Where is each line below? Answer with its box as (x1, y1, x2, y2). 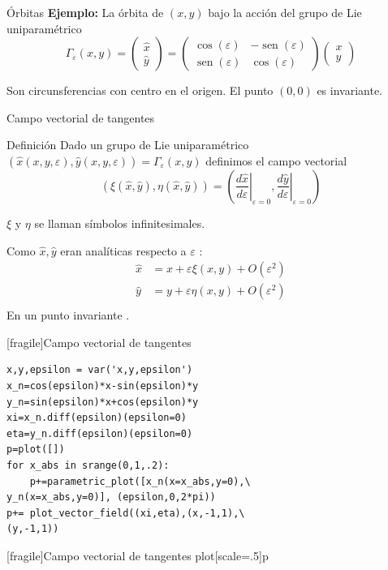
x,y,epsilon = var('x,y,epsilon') (6, 364, 193, 376)
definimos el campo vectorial (205, 152, 347, 169)
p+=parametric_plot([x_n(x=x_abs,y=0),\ (29, 475, 251, 487)
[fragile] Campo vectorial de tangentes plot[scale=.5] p (6, 546, 269, 564)
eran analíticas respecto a (60, 242, 187, 259)
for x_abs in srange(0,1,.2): (6, 460, 170, 471)
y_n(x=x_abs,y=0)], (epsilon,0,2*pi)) (6, 491, 216, 504)
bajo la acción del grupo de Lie (208, 4, 362, 20)
